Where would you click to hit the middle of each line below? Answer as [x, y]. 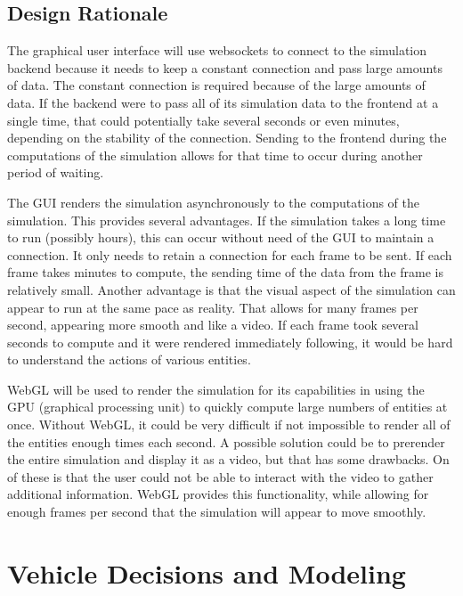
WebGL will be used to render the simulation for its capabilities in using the [216, 389]
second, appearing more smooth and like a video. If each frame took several [213, 325]
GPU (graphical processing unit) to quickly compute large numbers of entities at [227, 407]
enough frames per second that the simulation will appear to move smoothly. [217, 512]
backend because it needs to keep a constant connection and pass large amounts [225, 67]
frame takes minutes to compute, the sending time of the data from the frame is [225, 272]
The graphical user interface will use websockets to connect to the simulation [217, 50]
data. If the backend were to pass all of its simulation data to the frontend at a [223, 102]
